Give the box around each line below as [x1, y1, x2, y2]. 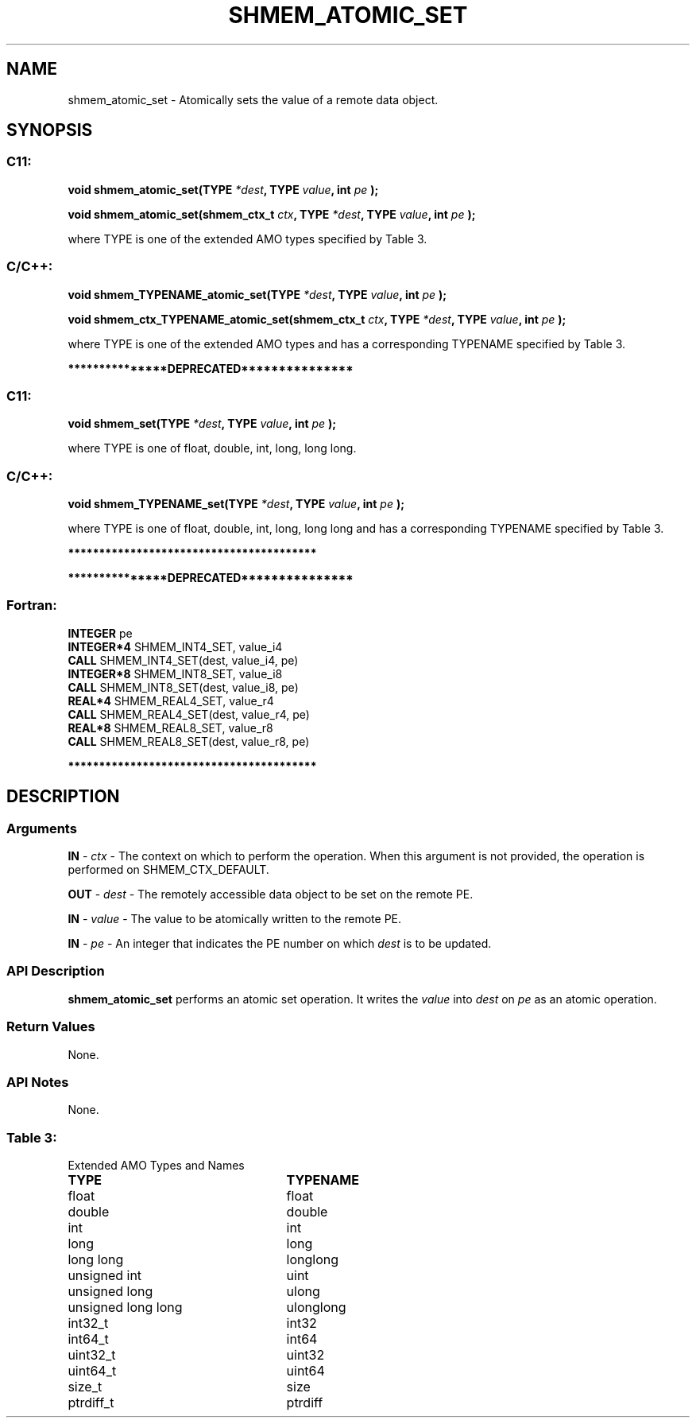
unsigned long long [68, 1299, 183, 1316]
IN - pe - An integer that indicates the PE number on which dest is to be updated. [68, 937, 492, 951]
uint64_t [68, 1363, 117, 1379]
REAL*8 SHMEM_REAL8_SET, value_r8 [68, 720, 273, 735]
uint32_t [68, 1347, 116, 1364]
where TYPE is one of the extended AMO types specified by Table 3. [68, 231, 427, 246]
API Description [6, 963, 105, 980]
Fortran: [6, 597, 57, 614]
